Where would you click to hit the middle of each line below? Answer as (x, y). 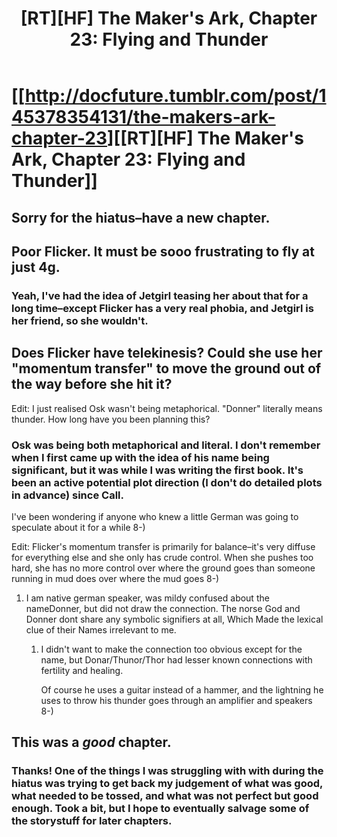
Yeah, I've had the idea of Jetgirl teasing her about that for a (160, 295)
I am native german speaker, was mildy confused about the (147, 598)
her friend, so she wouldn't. (80, 320)
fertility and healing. (82, 670)
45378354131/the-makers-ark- (143, 117)
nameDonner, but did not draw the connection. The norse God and (163, 608)
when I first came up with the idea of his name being (140, 457)
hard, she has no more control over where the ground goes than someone (163, 568)
